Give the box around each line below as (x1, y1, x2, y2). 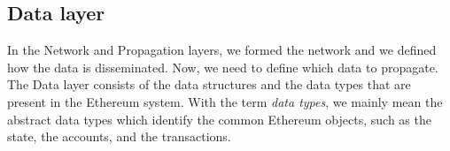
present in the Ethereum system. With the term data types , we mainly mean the (7, 92, 443, 110)
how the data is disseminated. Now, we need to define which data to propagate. (7, 57, 438, 76)
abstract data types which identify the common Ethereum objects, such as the (7, 109, 431, 128)
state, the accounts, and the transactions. (7, 127, 231, 146)
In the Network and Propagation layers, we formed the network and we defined (7, 41, 437, 59)
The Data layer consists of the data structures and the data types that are (7, 75, 411, 94)
